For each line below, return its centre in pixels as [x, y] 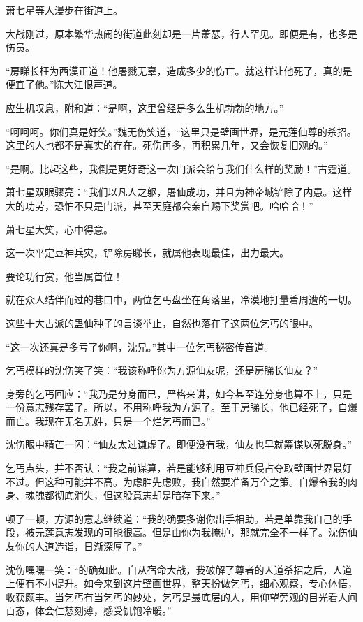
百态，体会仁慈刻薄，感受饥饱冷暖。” [89, 610]
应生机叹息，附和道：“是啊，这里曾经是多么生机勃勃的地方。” [145, 107]
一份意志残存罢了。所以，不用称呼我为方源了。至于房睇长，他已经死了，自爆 [181, 407]
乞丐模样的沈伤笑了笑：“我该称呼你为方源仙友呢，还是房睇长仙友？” [162, 370]
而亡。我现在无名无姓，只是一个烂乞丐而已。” [108, 420]
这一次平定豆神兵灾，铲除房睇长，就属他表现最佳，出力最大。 [147, 253]
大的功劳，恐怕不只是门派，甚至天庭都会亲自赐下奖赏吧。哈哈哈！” [160, 205]
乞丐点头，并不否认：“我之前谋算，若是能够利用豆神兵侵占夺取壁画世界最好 [179, 468]
